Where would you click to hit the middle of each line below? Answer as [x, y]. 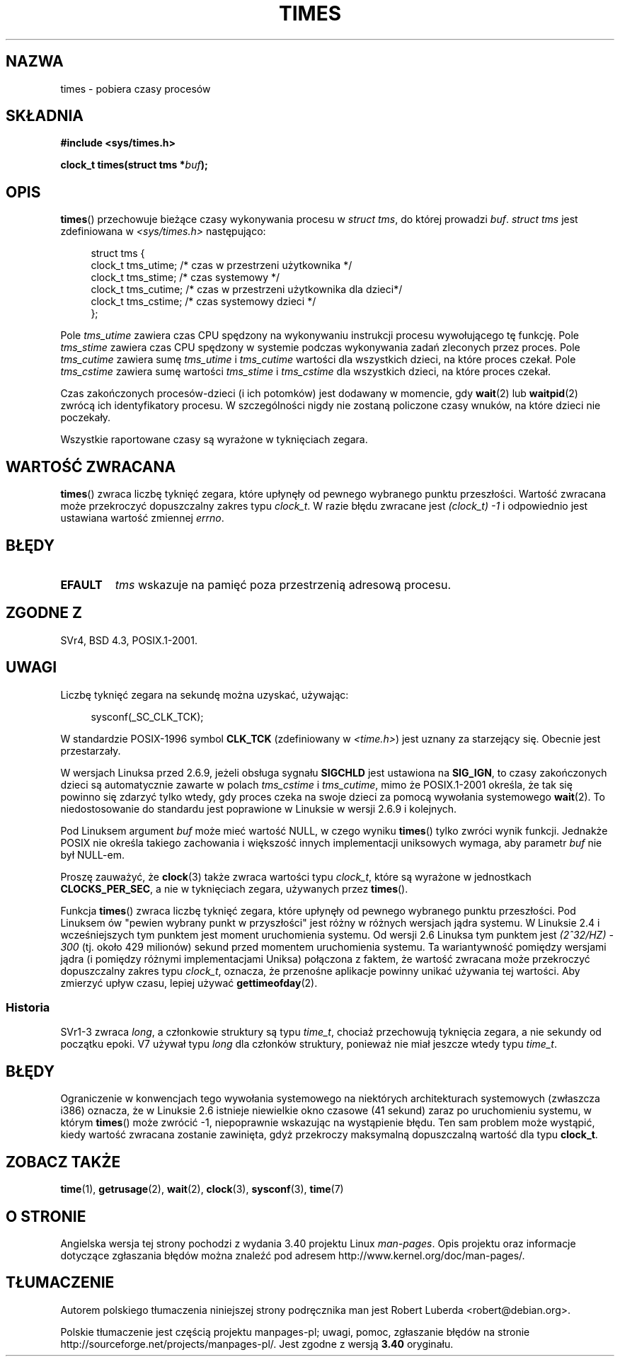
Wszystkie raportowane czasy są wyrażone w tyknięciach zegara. [214, 440]
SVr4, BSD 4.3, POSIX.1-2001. [129, 640]
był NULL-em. [92, 854]
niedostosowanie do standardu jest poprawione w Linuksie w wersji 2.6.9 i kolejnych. [259, 808]
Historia [28, 1008]
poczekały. [86, 418]
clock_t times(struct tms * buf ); [134, 165]
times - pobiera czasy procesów [136, 88]
